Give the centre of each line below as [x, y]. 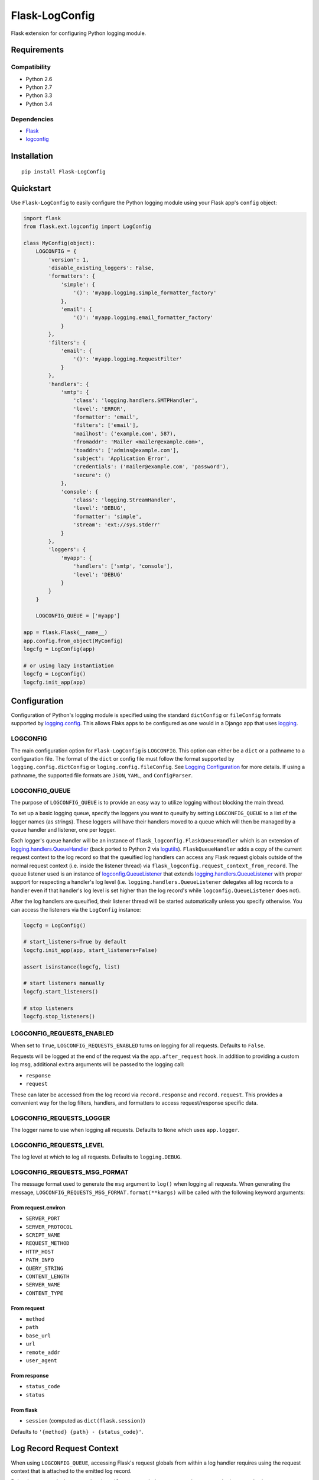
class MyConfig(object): [59, 243]
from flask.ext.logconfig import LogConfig [87, 227]
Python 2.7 [39, 87]
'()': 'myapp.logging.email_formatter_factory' [143, 318]
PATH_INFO [40, 1260]
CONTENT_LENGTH [48, 1276]
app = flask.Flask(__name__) [66, 633]
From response [30, 1376]
